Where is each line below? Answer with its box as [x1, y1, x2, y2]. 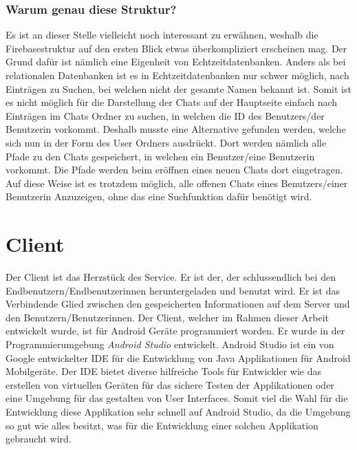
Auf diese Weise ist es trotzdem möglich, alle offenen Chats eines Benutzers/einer [6, 175, 348, 190]
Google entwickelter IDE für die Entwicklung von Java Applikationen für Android [6, 350, 351, 365]
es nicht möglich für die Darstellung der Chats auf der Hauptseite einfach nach [6, 95, 338, 109]
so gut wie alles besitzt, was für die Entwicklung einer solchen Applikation [6, 418, 318, 432]
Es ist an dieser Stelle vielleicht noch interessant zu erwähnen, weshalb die [6, 28, 318, 42]
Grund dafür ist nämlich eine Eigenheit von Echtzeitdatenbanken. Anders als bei [6, 54, 346, 69]
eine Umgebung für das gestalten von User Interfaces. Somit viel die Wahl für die [6, 391, 348, 405]
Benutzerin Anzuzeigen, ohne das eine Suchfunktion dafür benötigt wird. [6, 189, 312, 204]
